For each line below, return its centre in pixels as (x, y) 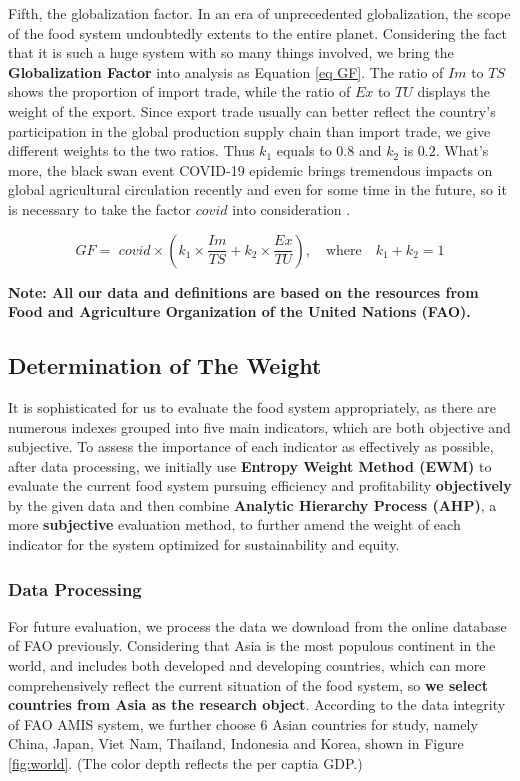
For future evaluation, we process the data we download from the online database (257, 625)
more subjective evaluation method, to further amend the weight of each (234, 524)
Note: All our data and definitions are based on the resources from (243, 291)
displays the (453, 91)
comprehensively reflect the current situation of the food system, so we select (248, 684)
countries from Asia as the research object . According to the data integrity (257, 704)
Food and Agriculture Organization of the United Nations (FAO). (239, 311)
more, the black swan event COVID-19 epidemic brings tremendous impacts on (250, 169)
